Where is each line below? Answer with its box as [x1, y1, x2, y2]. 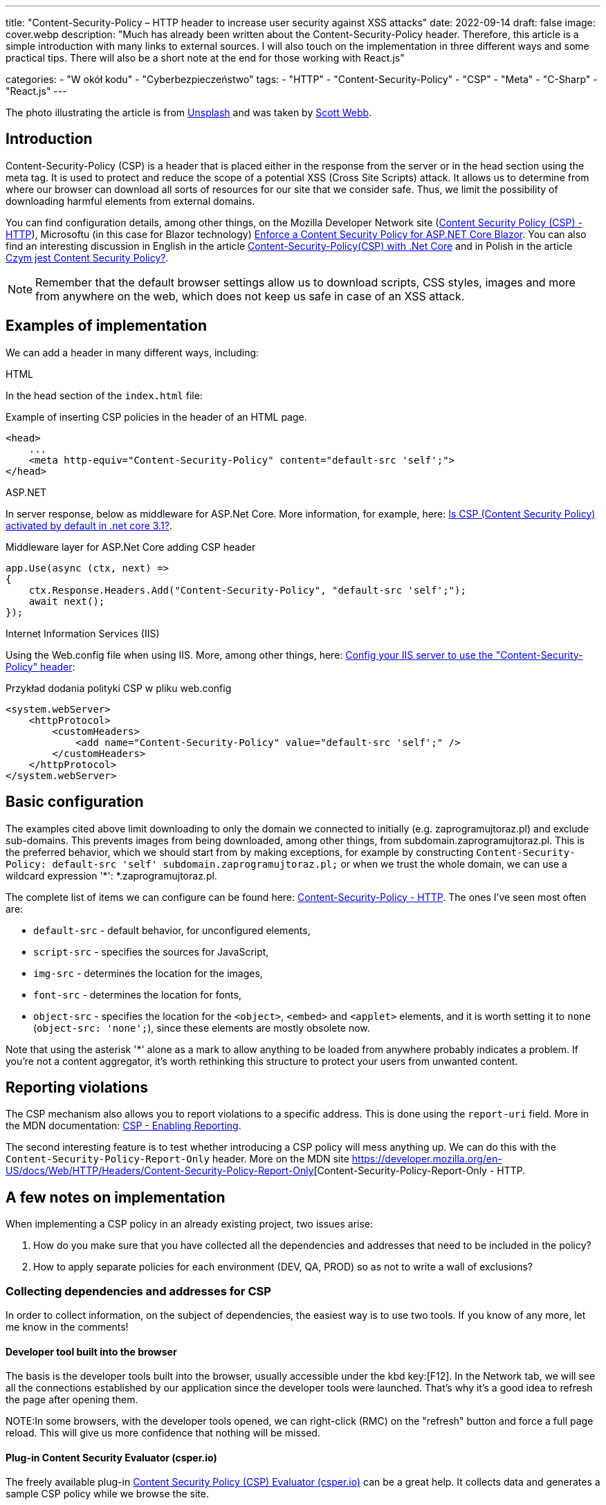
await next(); [28, 595, 105, 607]
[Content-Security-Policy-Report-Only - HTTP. [313, 1165, 526, 1177]
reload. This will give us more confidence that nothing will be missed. [6, 1427, 320, 1439]
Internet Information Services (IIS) [6, 627, 160, 639]
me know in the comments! [6, 1320, 129, 1333]
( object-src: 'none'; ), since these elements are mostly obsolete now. [33, 1021, 370, 1034]
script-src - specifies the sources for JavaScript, [33, 945, 269, 958]
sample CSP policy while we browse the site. [6, 1488, 209, 1500]
